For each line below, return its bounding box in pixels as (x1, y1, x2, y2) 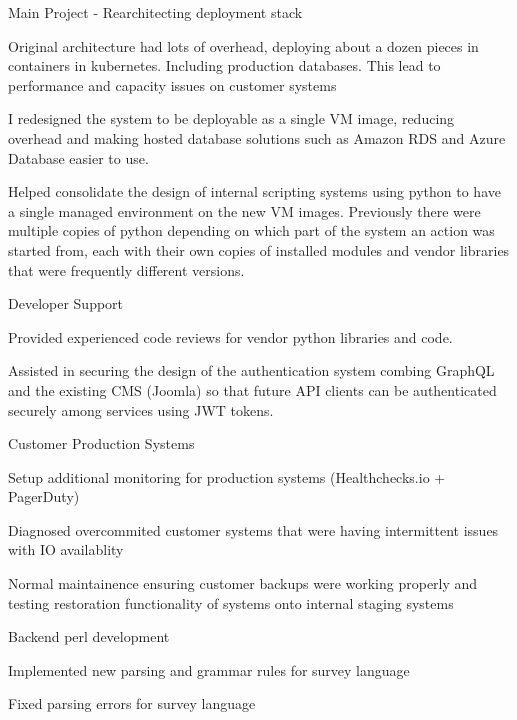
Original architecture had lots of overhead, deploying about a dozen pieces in (8, 35, 479, 56)
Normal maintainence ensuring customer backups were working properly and (8, 573, 478, 594)
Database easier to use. (8, 147, 149, 168)
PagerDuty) (8, 486, 80, 507)
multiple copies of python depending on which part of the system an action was (8, 220, 495, 241)
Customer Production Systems (8, 433, 195, 454)
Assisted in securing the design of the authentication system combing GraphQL (8, 360, 495, 381)
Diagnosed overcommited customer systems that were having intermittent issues (8, 519, 499, 540)
